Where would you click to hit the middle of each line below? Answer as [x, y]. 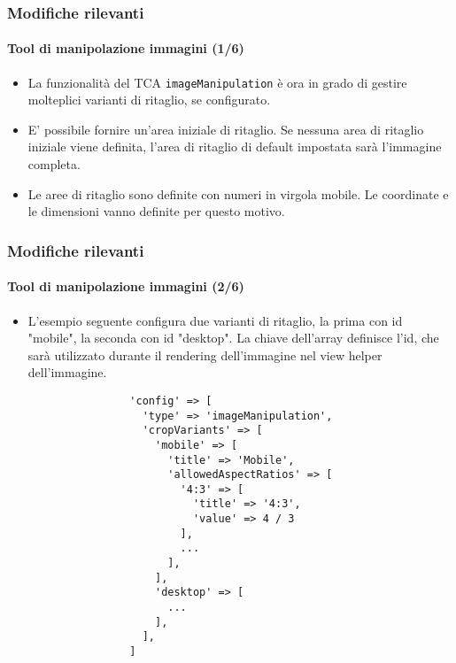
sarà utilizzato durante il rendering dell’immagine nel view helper [205, 355]
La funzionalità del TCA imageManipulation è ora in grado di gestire [217, 82]
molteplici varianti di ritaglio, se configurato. [149, 100]
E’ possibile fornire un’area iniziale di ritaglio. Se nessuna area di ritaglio [226, 129]
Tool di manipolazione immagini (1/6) [126, 48]
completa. [54, 164]
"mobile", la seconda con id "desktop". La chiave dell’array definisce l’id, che [233, 338]
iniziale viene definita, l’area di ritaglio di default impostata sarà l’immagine [235, 146]
